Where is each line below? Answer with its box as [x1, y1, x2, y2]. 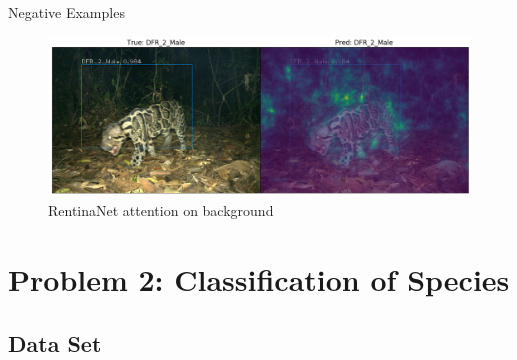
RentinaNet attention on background [48, 200, 274, 221]
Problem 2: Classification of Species [8, 259, 510, 300]
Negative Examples [8, 2, 125, 22]
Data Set [8, 327, 102, 358]
